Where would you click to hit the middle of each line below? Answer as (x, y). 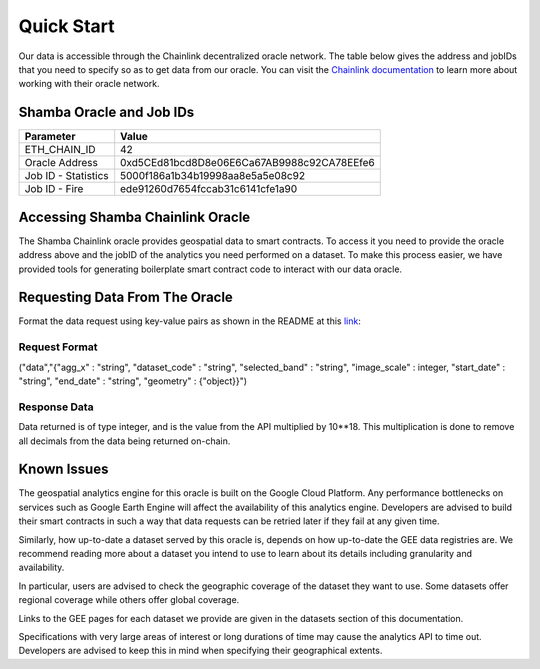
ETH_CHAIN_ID (60, 150)
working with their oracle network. (89, 84)
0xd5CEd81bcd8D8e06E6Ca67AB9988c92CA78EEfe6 (247, 163)
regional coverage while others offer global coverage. (129, 600)
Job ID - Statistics (66, 176)
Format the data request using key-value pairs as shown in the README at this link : (190, 321)
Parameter (50, 137)
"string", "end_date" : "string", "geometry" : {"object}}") (133, 381)
